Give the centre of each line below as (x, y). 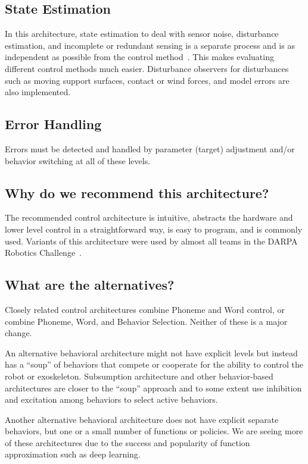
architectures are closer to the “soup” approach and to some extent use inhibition (153, 388)
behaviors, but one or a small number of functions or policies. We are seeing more (154, 431)
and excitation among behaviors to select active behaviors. (111, 399)
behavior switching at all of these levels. (78, 160)
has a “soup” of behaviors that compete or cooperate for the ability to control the (154, 364)
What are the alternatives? (90, 285)
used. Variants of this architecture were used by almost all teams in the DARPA (151, 241)
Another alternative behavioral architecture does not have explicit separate (142, 419)
